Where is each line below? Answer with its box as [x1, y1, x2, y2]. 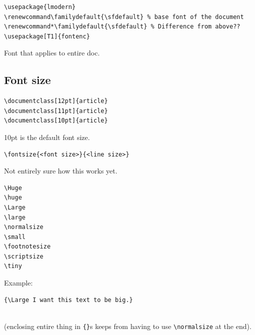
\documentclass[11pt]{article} [4, 107, 108, 114]
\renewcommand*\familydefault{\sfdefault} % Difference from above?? [4, 23, 240, 30]
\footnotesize [4, 243, 51, 250]
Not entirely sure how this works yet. [4, 165, 117, 176]
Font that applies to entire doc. [4, 47, 100, 58]
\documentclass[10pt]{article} [4, 117, 108, 124]
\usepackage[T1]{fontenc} [4, 32, 90, 40]
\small [4, 233, 25, 240]
